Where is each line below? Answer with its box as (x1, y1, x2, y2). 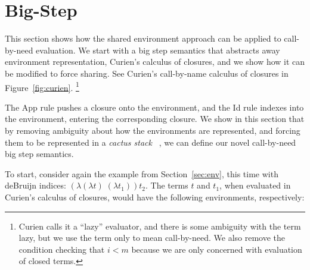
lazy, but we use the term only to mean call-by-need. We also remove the (18, 231, 286, 244)
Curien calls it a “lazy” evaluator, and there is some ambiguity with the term (18, 219, 301, 232)
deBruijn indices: (5, 179, 66, 191)
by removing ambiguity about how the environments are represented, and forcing (5, 124, 300, 136)
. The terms (145, 179, 188, 191)
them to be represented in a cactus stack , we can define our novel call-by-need (5, 136, 296, 148)
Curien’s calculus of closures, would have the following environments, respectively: (5, 190, 305, 203)
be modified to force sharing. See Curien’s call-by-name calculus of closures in (5, 67, 289, 79)
